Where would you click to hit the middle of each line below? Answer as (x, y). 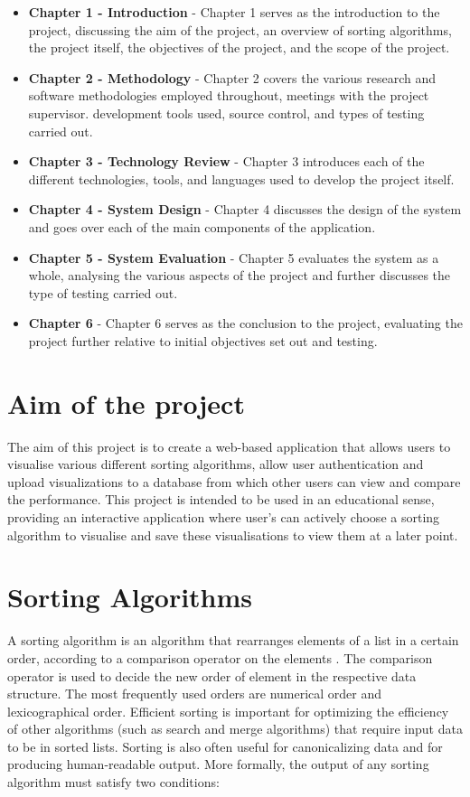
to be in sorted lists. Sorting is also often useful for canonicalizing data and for (225, 746)
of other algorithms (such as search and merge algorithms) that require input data (235, 729)
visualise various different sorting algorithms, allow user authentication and (216, 464)
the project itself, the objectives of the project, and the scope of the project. (239, 47)
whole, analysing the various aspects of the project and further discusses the (240, 275)
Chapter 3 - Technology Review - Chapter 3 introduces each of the (226, 161)
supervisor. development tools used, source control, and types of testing (226, 113)
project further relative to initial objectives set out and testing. (203, 340)
